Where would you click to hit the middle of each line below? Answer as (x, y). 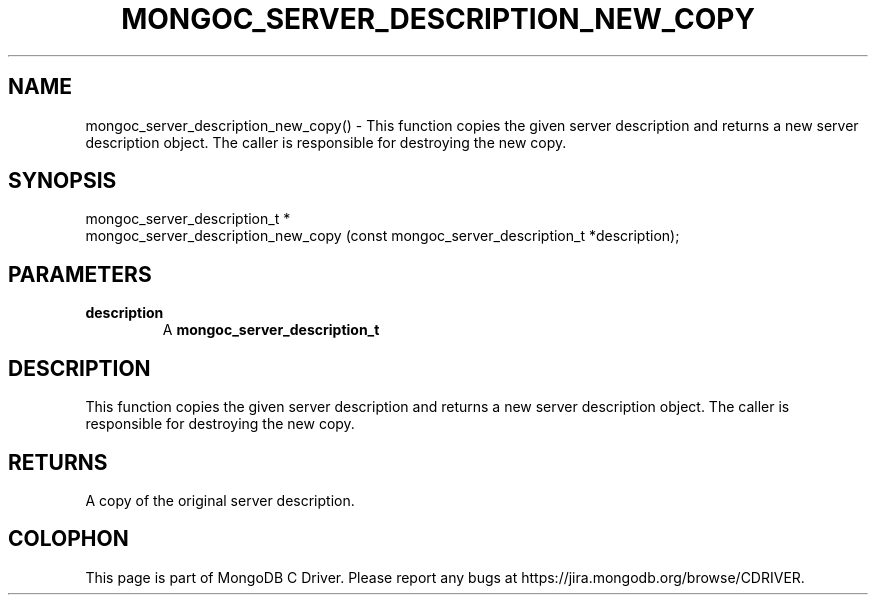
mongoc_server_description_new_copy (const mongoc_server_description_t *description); (382, 236)
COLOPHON (68, 539)
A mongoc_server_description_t (271, 330)
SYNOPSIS (62, 181)
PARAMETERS (80, 274)
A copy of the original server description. (220, 500)
